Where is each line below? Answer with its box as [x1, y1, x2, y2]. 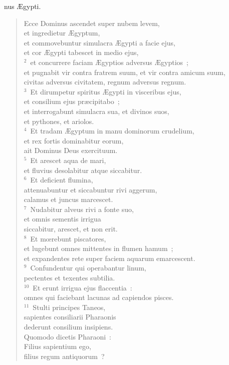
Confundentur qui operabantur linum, [30, 262, 146, 273]
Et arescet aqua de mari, [30, 154, 106, 165]
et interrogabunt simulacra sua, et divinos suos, [24, 105, 169, 116]
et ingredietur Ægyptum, [24, 27, 100, 38]
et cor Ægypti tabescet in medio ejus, [24, 47, 139, 57]
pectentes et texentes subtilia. [24, 272, 115, 283]
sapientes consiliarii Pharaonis [24, 311, 116, 322]
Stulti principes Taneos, [33, 301, 106, 312]
